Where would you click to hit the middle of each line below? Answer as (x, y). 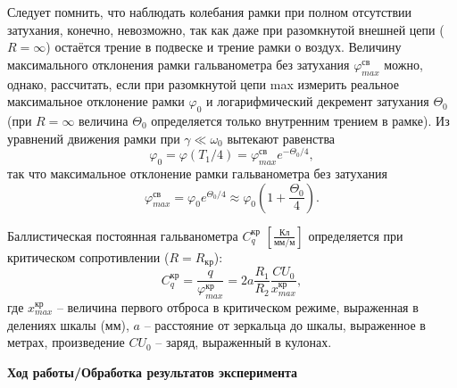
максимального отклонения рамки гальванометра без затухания (179, 64)
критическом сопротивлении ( (88, 256)
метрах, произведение (66, 342)
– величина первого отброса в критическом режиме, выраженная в (237, 306)
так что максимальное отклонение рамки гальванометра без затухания (197, 173)
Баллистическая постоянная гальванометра (123, 235)
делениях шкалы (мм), (68, 324)
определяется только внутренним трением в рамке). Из (300, 120)
